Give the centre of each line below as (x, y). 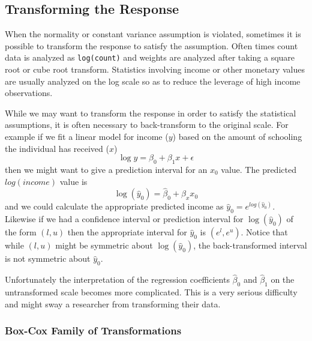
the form (21, 232)
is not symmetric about (48, 258)
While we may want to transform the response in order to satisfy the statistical (151, 113)
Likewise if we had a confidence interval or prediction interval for (124, 219)
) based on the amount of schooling (237, 137)
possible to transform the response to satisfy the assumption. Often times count (151, 45)
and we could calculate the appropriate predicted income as (114, 206)
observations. (29, 93)
